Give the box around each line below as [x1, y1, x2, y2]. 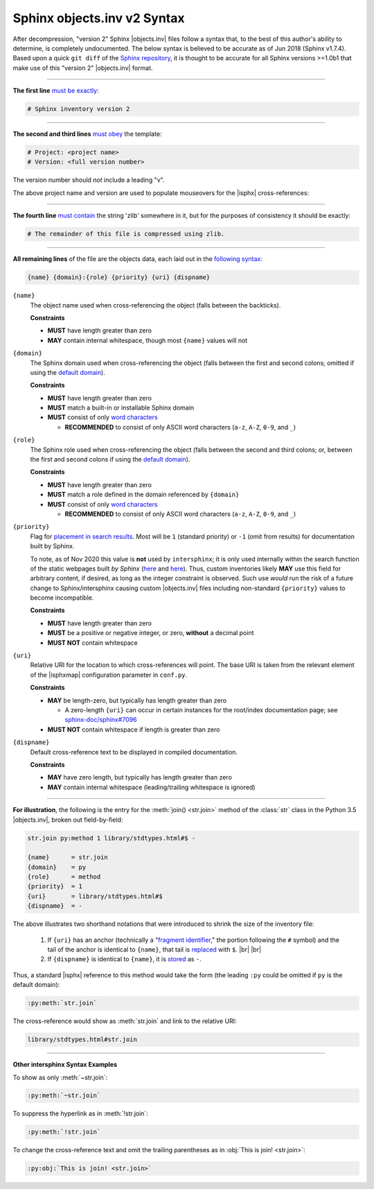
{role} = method [27, 873, 101, 881]
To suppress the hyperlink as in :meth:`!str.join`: [12, 1109, 148, 1118]
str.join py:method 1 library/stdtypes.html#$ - [27, 834, 196, 842]
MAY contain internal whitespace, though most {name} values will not [47, 336, 248, 344]
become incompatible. [30, 593, 94, 602]
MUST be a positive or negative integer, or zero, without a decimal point [47, 629, 254, 637]
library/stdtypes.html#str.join [27, 1036, 138, 1044]
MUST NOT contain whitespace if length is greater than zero [47, 725, 220, 734]
